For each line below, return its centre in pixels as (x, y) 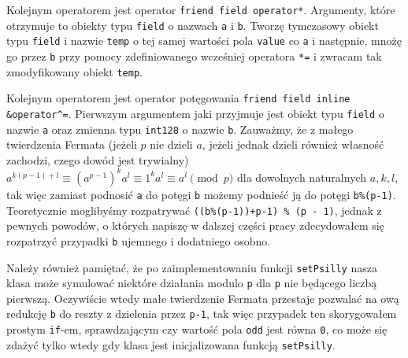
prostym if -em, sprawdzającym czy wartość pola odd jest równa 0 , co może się (197, 329)
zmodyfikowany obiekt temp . (74, 71)
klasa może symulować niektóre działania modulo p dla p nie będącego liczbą (192, 283)
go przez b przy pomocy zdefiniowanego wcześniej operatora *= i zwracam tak (194, 55)
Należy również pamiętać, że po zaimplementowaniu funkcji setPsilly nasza (192, 267)
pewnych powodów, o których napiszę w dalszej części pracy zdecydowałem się (195, 225)
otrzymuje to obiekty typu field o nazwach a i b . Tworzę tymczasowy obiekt (193, 25)
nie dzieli (171, 144)
